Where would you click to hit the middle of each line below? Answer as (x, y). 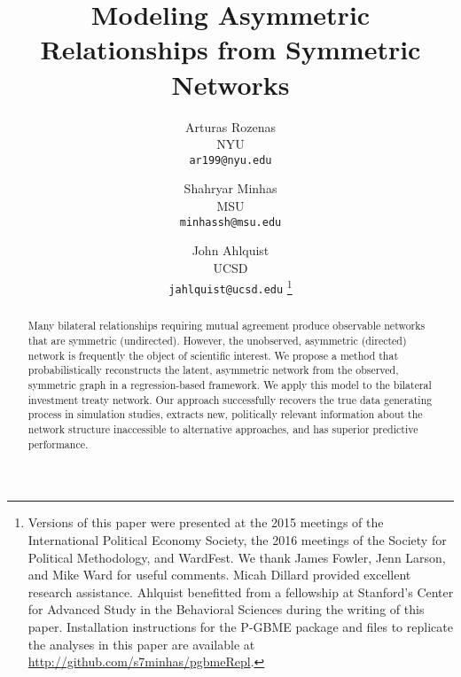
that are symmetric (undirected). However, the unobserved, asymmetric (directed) (217, 341)
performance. (58, 444)
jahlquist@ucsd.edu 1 (230, 287)
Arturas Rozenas (230, 126)
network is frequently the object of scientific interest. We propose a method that (213, 355)
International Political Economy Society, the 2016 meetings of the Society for (237, 539)
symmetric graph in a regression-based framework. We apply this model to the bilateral (230, 385)
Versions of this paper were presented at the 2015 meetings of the (206, 522)
